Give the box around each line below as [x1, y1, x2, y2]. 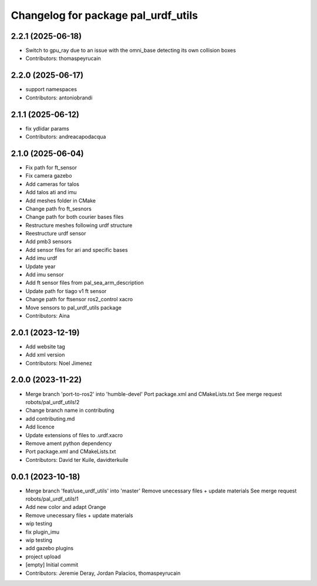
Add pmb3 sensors [25, 238, 72, 245]
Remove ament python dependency [25, 439, 112, 447]
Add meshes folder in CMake [25, 197, 96, 204]
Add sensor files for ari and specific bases [25, 246, 129, 253]
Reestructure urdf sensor [25, 230, 86, 237]
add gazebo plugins [25, 545, 73, 552]
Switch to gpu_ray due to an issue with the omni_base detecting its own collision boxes [25, 47, 236, 54]
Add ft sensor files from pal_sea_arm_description [25, 279, 144, 287]
